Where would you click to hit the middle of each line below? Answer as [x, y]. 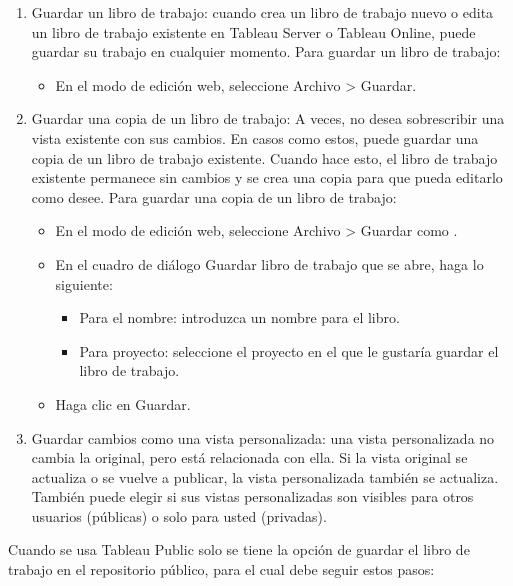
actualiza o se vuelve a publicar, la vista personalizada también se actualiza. [265, 476]
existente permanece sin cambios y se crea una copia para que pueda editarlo [267, 177]
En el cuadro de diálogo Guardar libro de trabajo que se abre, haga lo [269, 263]
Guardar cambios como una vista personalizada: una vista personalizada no [263, 437]
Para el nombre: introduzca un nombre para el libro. [239, 317]
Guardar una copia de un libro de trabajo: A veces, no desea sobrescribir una [268, 118]
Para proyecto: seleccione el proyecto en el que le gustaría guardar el [289, 350]
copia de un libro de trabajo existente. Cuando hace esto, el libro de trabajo [264, 157]
